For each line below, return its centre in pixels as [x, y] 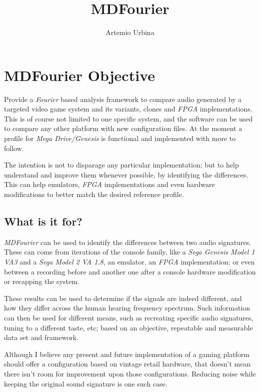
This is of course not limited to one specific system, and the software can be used [128, 118]
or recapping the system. [42, 281]
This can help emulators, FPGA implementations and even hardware [109, 184]
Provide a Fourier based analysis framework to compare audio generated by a [123, 99]
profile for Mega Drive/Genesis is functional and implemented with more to [120, 138]
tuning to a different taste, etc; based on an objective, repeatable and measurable [128, 327]
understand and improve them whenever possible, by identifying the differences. [126, 174]
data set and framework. [41, 337]
